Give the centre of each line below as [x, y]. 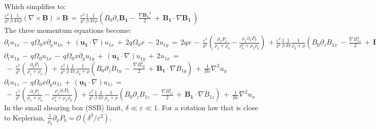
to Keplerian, [25, 117]
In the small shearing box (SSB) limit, [64, 107]
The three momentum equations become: [68, 30]
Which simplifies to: [35, 6]
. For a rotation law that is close [208, 107]
